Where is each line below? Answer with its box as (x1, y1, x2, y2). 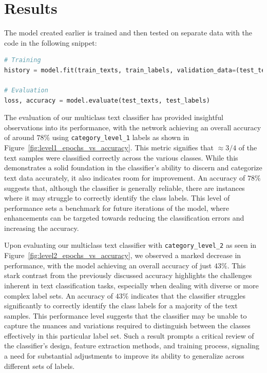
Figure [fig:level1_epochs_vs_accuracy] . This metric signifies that (4, 142, 214, 153)
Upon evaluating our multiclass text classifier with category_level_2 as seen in (4, 240, 257, 250)
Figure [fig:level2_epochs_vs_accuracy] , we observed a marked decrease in (4, 250, 241, 261)
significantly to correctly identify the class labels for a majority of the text (4, 300, 238, 311)
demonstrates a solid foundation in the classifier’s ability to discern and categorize (4, 162, 262, 173)
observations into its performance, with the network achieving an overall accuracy (4, 122, 261, 132)
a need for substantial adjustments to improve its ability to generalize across (4, 350, 244, 361)
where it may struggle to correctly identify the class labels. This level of (4, 192, 230, 203)
